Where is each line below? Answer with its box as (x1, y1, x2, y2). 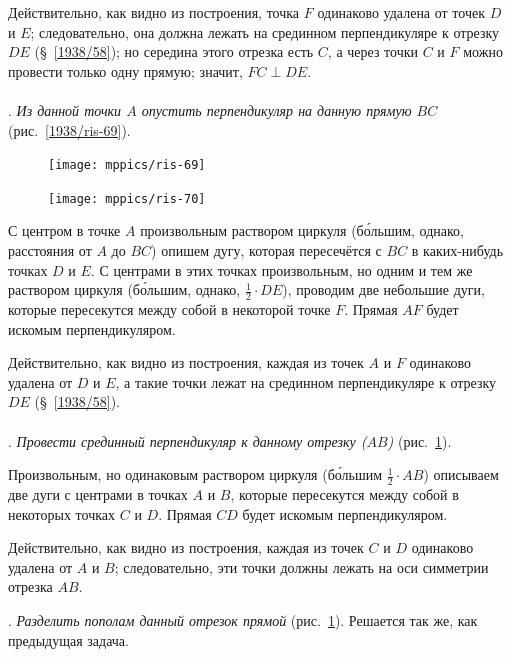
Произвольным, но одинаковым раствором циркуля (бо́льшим (8, 464, 383, 485)
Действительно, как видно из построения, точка (8, 2, 300, 22)
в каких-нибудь (411, 240, 504, 261)
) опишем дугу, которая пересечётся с (151, 240, 382, 261)
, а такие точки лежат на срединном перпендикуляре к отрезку (115, 371, 497, 392)
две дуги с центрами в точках (8, 484, 188, 505)
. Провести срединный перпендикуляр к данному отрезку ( (8, 430, 367, 451)
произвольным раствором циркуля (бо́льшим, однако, (140, 220, 464, 241)
